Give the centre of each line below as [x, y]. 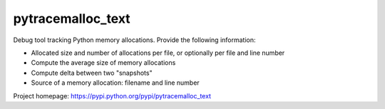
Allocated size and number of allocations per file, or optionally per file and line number [158, 53]
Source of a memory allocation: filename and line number [115, 83]
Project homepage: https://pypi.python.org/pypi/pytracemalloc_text [112, 95]
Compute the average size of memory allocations [103, 63]
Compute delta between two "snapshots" [92, 73]
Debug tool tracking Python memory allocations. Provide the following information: [134, 40]
